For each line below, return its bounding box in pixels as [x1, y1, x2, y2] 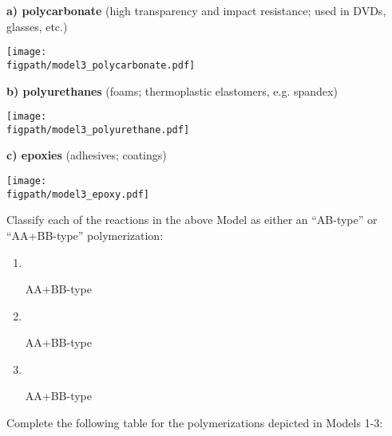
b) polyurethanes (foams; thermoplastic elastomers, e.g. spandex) [6, 82, 338, 99]
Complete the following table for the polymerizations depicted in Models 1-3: [6, 414, 383, 431]
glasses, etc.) [6, 18, 68, 34]
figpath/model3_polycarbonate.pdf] [6, 59, 196, 71]
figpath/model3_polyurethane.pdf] [6, 124, 190, 136]
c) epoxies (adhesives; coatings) [6, 147, 167, 163]
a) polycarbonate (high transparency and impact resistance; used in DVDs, [6, 2, 386, 18]
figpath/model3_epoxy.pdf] [6, 188, 149, 200]
